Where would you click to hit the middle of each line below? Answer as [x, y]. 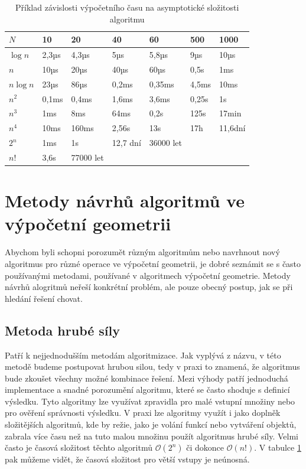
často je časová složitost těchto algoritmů [79, 447]
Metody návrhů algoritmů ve [125, 201]
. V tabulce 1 [278, 447]
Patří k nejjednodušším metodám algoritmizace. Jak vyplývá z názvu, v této [143, 355]
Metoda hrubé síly [63, 330]
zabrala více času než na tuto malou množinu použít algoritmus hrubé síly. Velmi [152, 436]
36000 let [165, 143]
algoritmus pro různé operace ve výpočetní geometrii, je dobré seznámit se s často [153, 263]
